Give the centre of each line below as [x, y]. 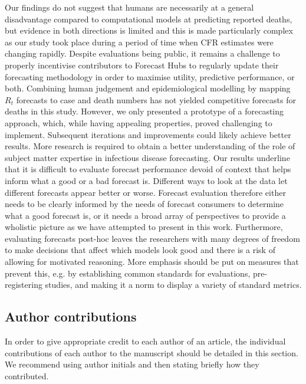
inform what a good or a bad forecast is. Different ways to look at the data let [146, 180]
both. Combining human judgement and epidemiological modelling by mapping [148, 88]
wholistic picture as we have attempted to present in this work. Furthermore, [144, 227]
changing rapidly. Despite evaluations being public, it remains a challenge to [142, 53]
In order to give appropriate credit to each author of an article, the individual [145, 341]
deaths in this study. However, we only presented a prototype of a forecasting [144, 111]
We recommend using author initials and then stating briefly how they [132, 364]
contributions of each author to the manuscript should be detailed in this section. [152, 352]
